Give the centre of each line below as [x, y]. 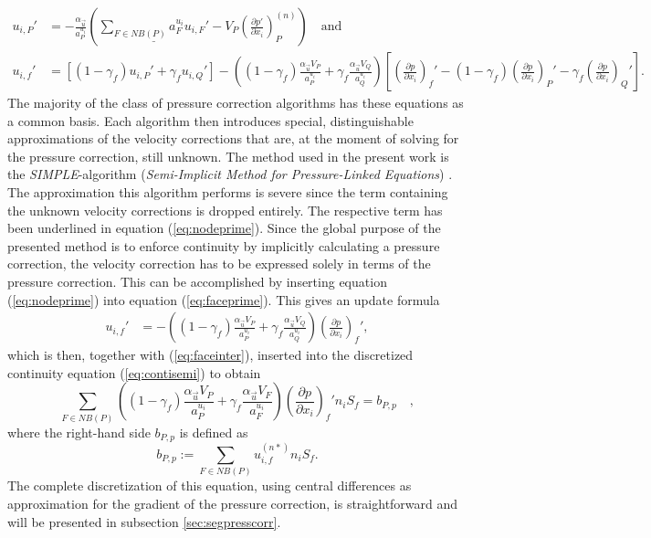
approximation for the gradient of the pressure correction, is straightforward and [233, 503]
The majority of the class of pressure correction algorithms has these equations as [236, 103]
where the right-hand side [79, 432]
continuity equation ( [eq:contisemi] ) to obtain [134, 372]
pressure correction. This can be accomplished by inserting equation [197, 281]
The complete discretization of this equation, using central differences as [210, 485]
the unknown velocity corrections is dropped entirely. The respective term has [225, 210]
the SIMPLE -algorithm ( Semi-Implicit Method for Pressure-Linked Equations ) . [230, 174]
